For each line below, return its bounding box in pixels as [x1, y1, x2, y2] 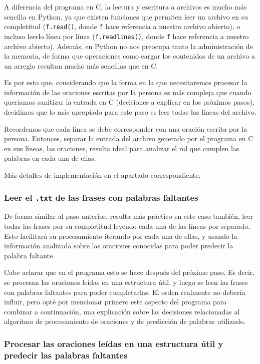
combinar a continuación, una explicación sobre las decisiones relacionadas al [4, 306, 240, 316]
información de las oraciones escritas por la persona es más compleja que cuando [4, 87, 251, 97]
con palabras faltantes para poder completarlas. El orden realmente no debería [4, 286, 245, 297]
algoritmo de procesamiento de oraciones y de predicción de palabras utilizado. [4, 316, 246, 326]
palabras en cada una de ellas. [4, 153, 96, 163]
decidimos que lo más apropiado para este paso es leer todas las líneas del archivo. [4, 107, 256, 117]
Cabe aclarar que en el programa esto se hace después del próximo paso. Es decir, [4, 267, 255, 277]
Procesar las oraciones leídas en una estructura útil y [4, 337, 223, 349]
